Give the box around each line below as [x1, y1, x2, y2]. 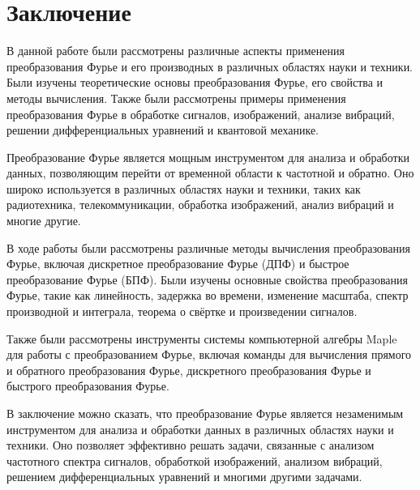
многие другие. [6, 212, 81, 229]
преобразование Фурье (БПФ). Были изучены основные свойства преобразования [6, 271, 408, 288]
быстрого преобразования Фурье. [6, 377, 169, 394]
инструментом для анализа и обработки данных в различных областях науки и [6, 420, 394, 437]
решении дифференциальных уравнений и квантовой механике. [6, 121, 319, 138]
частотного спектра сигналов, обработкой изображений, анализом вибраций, [6, 452, 383, 469]
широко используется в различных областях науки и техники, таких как [6, 180, 361, 197]
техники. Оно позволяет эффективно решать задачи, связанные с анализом [6, 437, 375, 454]
